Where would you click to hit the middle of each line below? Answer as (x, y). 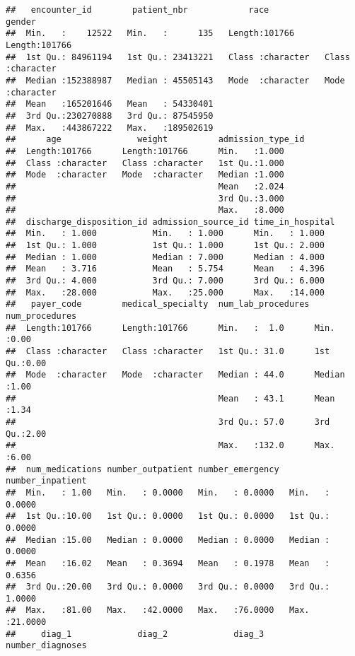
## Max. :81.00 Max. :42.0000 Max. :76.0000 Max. (158, 610)
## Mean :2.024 (145, 186)
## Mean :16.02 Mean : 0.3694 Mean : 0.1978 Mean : (168, 563)
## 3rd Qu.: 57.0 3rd (168, 422)
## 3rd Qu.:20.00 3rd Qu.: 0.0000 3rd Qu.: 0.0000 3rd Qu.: (168, 587)
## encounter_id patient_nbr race (138, 10)
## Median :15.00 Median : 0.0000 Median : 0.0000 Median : (168, 540)
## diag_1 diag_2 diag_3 (135, 634)
